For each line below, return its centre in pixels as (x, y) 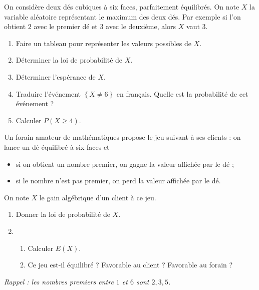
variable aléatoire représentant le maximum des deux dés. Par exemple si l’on (122, 16)
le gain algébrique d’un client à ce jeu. (98, 197)
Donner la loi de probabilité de (63, 214)
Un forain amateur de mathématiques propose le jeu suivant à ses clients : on (122, 137)
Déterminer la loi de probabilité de (69, 60)
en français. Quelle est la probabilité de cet (182, 93)
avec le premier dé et (66, 26)
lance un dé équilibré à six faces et (57, 147)
